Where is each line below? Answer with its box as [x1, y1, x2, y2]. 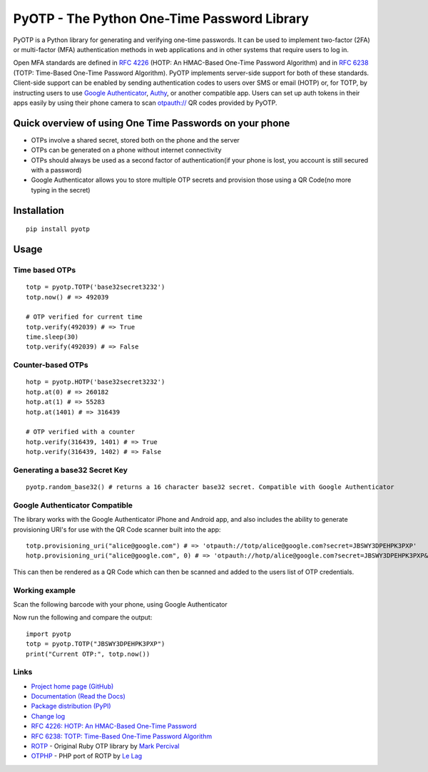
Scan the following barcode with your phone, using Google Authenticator [13, 599, 228, 609]
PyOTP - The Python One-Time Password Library [13, 11, 310, 26]
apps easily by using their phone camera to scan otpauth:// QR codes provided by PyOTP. [13, 98, 277, 107]
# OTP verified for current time [26, 313, 143, 321]
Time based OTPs [13, 264, 76, 274]
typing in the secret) [31, 185, 91, 194]
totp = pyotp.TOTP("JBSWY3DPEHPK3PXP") [26, 640, 165, 648]
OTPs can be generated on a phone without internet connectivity [31, 146, 222, 155]
